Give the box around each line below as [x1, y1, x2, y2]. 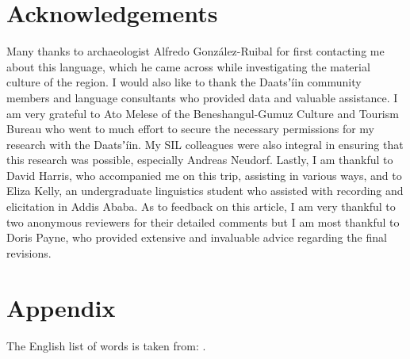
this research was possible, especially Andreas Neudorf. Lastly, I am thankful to [6, 151, 393, 168]
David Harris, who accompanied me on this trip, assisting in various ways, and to [6, 166, 402, 183]
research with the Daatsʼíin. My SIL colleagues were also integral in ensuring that [6, 136, 404, 152]
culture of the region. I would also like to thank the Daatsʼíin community [6, 74, 362, 90]
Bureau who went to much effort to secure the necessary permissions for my [6, 120, 374, 137]
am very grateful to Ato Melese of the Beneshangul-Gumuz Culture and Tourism [6, 105, 399, 121]
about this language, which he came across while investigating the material [6, 58, 370, 74]
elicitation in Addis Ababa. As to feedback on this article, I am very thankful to [6, 198, 396, 215]
